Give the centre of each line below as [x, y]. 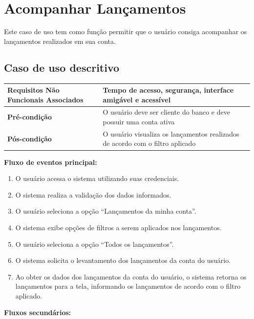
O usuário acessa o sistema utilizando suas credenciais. [97, 178]
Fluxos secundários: [38, 312]
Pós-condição [30, 138]
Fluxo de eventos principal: [51, 162]
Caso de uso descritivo [62, 67]
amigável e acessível [137, 99]
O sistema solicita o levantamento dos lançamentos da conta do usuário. [123, 260]
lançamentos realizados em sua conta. [60, 41]
